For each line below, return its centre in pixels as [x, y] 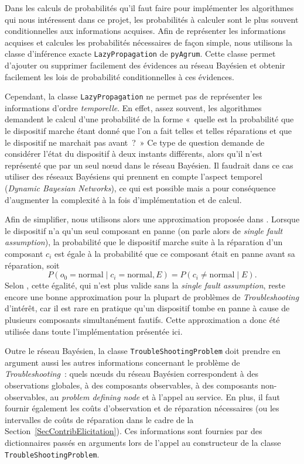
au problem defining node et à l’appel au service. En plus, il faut [165, 396]
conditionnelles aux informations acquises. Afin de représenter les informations [145, 31]
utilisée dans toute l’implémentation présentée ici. [94, 331]
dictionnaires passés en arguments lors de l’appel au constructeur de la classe [143, 442]
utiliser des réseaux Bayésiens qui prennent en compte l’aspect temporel [134, 176]
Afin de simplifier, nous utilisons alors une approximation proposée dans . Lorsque [152, 219]
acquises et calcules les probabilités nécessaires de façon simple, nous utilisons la [148, 42]
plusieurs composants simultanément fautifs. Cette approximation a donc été [142, 319]
